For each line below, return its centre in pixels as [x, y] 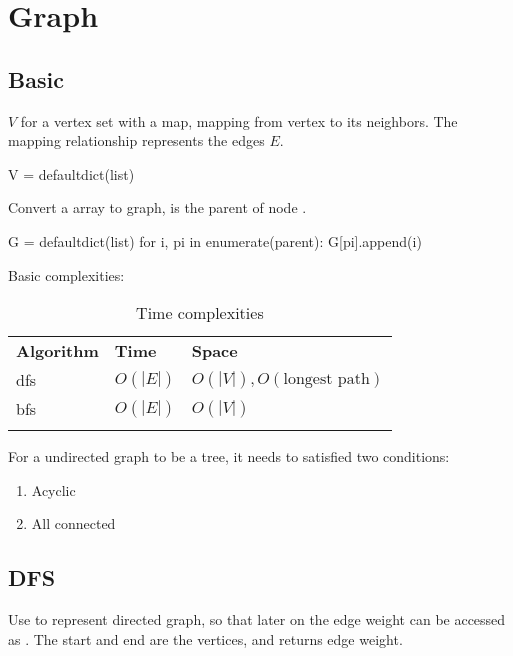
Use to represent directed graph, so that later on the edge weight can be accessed [257, 619]
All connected [73, 523]
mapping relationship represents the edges [136, 140]
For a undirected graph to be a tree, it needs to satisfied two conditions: [229, 456]
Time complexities [200, 313]
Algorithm [57, 351]
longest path [326, 378]
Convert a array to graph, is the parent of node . [157, 207]
